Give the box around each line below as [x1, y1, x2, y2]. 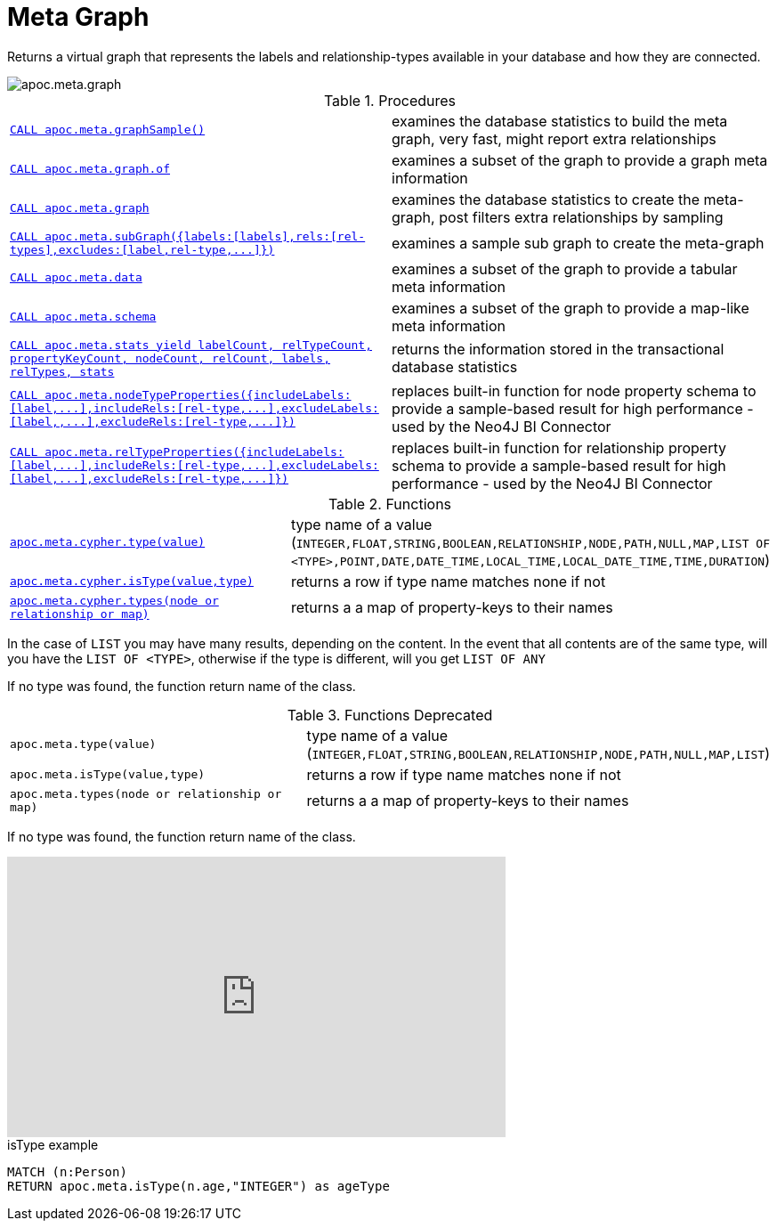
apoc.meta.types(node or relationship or [10, 786, 282, 801]
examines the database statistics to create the [392, 190, 700, 208]
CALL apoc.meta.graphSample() [10, 123, 206, 137]
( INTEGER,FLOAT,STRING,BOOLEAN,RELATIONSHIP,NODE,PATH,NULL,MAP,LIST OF [290, 533, 770, 551]
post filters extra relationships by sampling [439, 207, 724, 226]
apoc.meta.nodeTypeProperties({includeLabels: [45, 388, 352, 403]
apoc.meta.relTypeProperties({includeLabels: [45, 445, 344, 459]
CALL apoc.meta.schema [10, 310, 157, 324]
